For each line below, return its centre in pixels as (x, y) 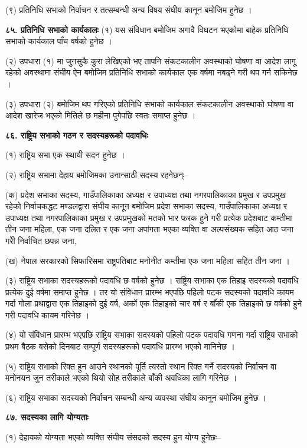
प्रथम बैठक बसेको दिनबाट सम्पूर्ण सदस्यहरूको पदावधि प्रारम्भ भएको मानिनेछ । (120, 346)
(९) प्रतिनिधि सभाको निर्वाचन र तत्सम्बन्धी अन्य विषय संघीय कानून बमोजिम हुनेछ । (129, 9)
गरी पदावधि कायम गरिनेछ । (48, 314)
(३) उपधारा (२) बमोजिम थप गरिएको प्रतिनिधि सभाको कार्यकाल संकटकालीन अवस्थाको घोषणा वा (150, 103)
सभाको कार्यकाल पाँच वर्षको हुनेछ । (59, 41)
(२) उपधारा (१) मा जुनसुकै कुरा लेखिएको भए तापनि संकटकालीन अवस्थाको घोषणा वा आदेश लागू (151, 60)
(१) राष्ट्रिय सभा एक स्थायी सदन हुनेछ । (65, 155)
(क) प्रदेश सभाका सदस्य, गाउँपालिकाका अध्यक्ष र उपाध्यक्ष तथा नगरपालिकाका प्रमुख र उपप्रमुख (146, 194)
